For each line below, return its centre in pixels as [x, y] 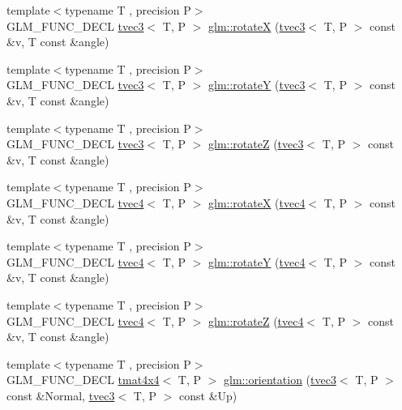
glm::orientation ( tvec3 [280, 380]
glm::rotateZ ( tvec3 [256, 144]
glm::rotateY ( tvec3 [257, 85]
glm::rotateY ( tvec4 [257, 261]
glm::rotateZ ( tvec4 [256, 320]
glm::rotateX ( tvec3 [257, 26]
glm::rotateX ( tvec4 [257, 202]
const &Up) [208, 395]
